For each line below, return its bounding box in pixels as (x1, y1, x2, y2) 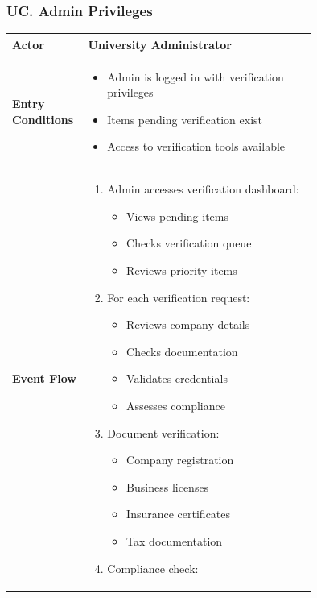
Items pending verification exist (107, 110, 262, 127)
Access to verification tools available (107, 138, 286, 155)
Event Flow (12, 370, 76, 387)
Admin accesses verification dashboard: (107, 181, 299, 197)
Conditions (12, 110, 74, 127)
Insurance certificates (126, 505, 231, 522)
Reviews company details (126, 316, 250, 333)
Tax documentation (126, 532, 223, 549)
